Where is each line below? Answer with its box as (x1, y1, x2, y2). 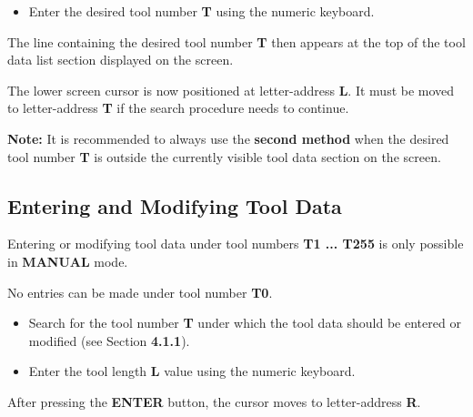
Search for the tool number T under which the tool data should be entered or (28, 313, 461, 332)
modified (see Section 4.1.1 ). (28, 331, 190, 350)
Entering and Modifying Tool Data (7, 191, 342, 219)
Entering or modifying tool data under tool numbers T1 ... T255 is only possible (7, 234, 464, 253)
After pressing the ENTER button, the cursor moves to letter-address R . (7, 392, 421, 411)
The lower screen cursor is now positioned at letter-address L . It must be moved (7, 80, 455, 99)
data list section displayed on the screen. (7, 50, 234, 69)
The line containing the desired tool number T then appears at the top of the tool (7, 32, 466, 51)
